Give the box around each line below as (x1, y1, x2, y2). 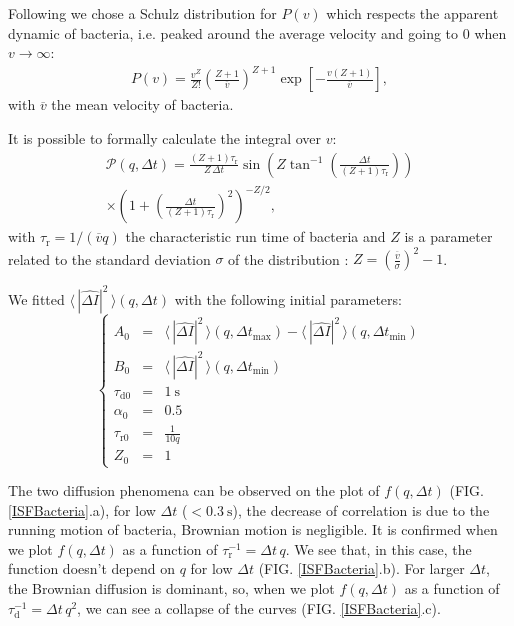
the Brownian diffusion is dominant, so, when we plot (8, 578, 335, 599)
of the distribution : (228, 248, 349, 269)
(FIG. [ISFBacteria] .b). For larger (258, 558, 465, 579)
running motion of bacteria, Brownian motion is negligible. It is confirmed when (8, 519, 498, 540)
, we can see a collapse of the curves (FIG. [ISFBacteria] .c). (77, 597, 441, 618)
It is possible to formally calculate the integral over (8, 127, 321, 148)
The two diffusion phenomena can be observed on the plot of (8, 480, 380, 501)
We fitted (8, 288, 65, 309)
